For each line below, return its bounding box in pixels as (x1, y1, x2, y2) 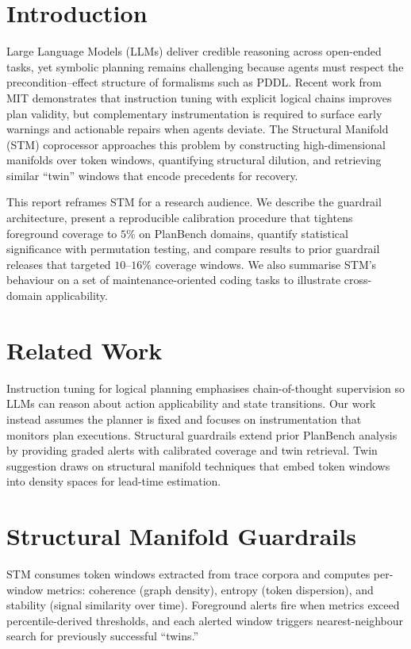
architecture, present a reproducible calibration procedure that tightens (6, 209, 353, 226)
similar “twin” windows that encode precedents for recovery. (6, 167, 298, 183)
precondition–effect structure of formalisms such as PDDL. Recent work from (6, 74, 382, 90)
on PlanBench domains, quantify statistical (139, 225, 348, 241)
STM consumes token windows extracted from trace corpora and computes (6, 566, 371, 582)
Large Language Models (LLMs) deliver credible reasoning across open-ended (6, 43, 382, 60)
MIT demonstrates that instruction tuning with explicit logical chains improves (6, 89, 392, 106)
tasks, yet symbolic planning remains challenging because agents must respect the (6, 58, 404, 75)
